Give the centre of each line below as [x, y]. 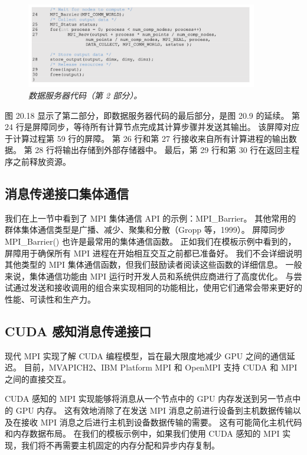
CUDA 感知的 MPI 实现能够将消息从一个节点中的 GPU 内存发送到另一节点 [149, 399]
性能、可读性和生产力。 [50, 299]
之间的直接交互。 [38, 378]
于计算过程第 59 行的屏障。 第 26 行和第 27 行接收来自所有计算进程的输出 [147, 138]
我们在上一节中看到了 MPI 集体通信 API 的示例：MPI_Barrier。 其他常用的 [151, 218]
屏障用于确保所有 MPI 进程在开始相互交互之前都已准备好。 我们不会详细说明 [153, 253]
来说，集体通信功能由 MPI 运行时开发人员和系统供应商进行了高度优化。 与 [149, 276]
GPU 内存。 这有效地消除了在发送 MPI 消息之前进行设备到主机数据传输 [154, 410]
